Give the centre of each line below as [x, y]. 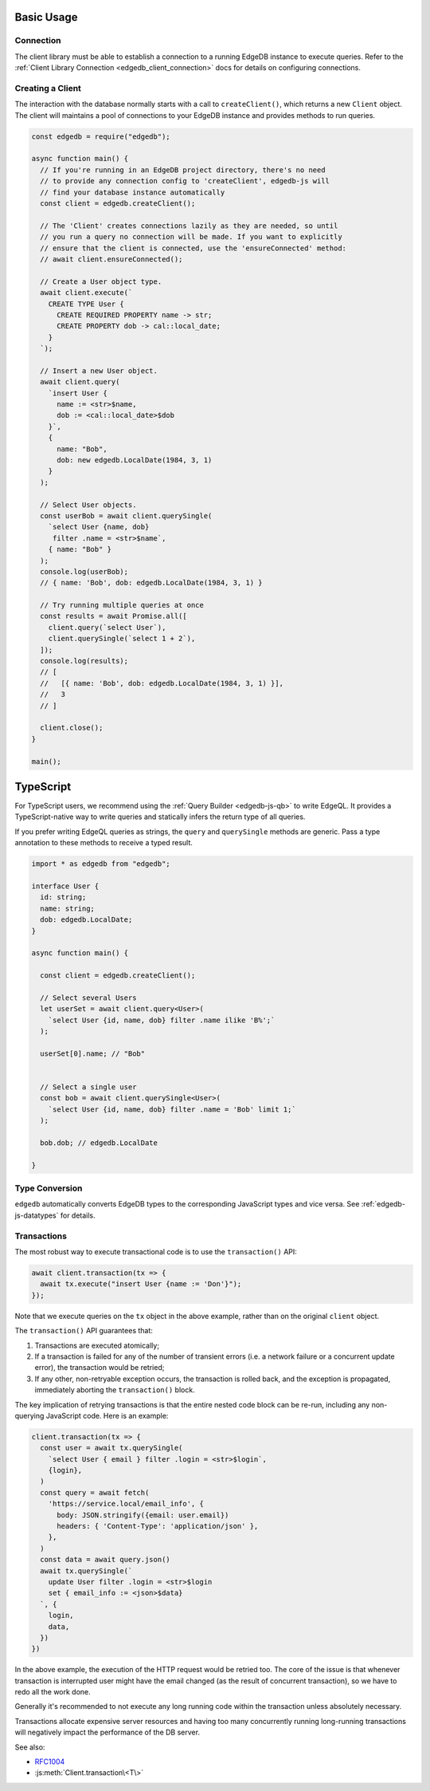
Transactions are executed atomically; [97, 1345]
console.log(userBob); [84, 571]
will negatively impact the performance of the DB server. [107, 1732]
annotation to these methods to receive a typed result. [104, 843]
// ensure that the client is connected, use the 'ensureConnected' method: [193, 248]
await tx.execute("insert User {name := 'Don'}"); [141, 1284]
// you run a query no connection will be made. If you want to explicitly [191, 237]
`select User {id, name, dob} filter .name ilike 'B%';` [162, 1020]
